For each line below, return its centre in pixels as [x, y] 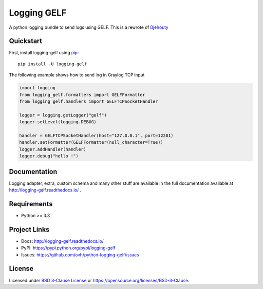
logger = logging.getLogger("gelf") [63, 115]
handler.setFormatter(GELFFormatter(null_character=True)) [91, 142]
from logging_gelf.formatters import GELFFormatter [82, 95]
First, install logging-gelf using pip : [44, 53]
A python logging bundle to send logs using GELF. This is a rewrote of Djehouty [89, 27]
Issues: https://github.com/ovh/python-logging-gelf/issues [80, 255]
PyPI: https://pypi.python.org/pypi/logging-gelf [68, 248]
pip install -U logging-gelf [52, 64]
